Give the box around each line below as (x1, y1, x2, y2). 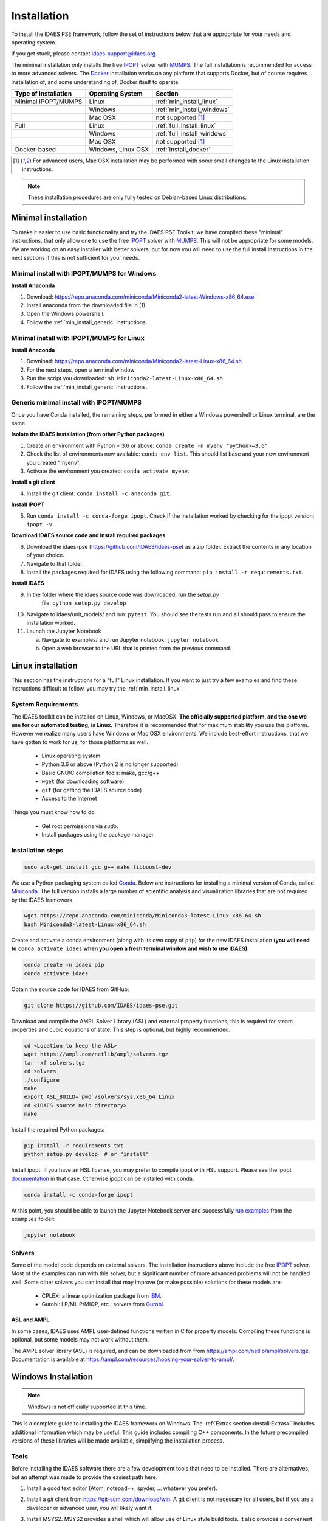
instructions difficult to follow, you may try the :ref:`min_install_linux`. (11, 685, 183, 692)
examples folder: (11, 1216, 55, 1223)
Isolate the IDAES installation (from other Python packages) (11, 431, 165, 438)
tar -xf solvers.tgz (24, 1059, 85, 1066)
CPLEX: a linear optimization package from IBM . (41, 1292, 162, 1300)
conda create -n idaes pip (24, 961, 104, 969)
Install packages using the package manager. (41, 831, 155, 838)
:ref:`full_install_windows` (155, 129, 228, 137)
